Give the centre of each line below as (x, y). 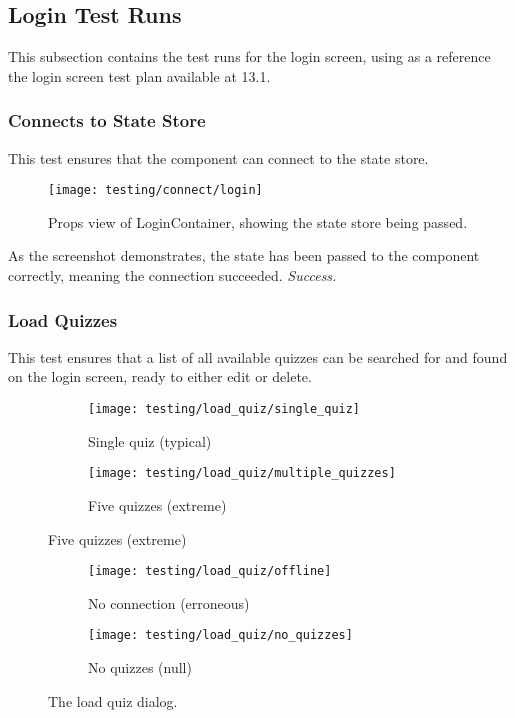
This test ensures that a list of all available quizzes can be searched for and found (258, 356)
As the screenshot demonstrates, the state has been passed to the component (244, 255)
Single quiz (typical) (150, 440)
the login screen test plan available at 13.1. (139, 75)
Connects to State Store (107, 120)
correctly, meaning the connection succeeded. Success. (172, 275)
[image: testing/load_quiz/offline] (210, 571)
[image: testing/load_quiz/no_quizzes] (220, 635)
